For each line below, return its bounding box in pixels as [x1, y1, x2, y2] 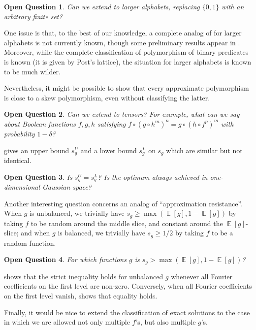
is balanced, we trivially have [58, 228, 145, 238]
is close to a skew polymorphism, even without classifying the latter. [4, 92, 210, 102]
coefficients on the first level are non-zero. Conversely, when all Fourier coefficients [4, 281, 252, 291]
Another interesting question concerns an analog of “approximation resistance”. [4, 198, 242, 208]
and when [21, 228, 50, 238]
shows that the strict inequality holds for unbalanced [4, 271, 163, 281]
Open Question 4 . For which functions [4, 254, 127, 264]
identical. [4, 155, 32, 165]
